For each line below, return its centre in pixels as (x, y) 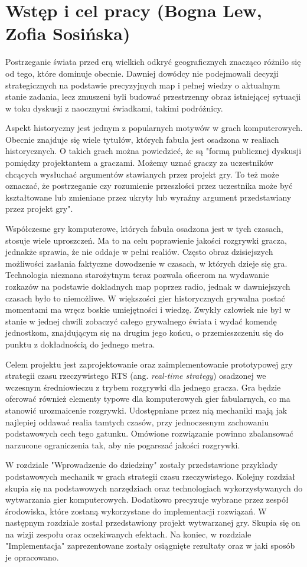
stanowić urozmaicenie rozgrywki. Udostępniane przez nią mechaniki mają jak (146, 410)
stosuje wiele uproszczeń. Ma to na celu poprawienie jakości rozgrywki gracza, (146, 240)
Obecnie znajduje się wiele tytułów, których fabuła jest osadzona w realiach (142, 139)
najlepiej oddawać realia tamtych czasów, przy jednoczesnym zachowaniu (137, 422)
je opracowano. (32, 557)
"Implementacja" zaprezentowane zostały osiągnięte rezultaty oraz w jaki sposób (150, 545)
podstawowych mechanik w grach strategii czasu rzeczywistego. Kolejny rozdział (150, 476)
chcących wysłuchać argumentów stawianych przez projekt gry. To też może (142, 174)
